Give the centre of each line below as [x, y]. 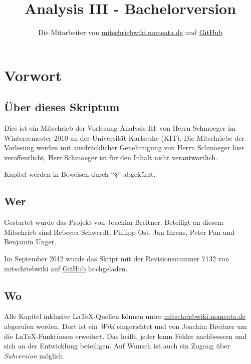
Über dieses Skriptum [62, 107]
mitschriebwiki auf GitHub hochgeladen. [66, 268]
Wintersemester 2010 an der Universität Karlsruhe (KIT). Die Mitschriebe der [124, 137]
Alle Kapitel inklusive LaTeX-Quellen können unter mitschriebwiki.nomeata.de [125, 316]
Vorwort [33, 75]
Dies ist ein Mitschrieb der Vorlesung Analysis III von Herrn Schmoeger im [120, 128]
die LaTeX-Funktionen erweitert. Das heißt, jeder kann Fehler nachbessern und [125, 336]
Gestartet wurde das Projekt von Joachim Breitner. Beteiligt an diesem [114, 222]
